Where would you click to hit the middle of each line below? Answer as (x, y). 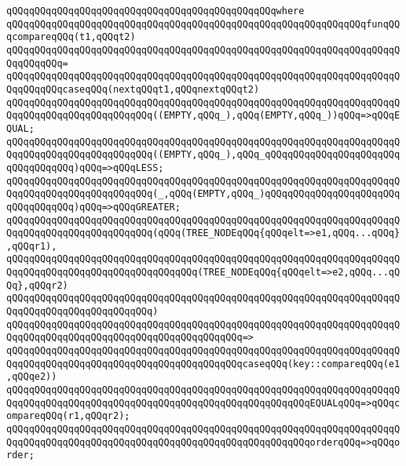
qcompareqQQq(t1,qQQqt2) (71, 37)
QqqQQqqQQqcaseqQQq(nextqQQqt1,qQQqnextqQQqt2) (133, 89)
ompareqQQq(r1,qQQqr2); (68, 416)
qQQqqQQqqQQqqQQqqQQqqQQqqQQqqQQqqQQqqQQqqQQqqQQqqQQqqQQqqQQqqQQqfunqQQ (203, 24)
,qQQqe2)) (32, 377)
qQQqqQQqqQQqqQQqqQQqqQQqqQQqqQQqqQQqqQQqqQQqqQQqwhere (155, 11)
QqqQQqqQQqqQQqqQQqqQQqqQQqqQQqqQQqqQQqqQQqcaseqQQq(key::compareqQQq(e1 (203, 364)
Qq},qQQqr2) (37, 285)
